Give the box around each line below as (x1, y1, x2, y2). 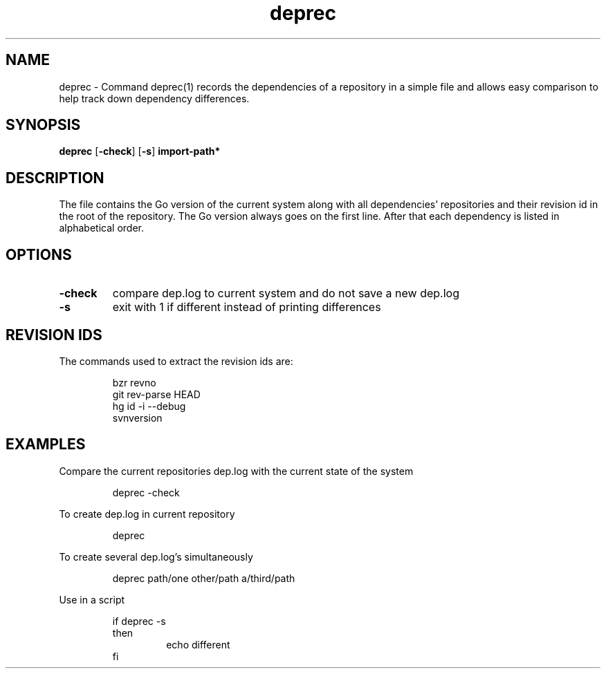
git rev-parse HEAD (112, 388, 201, 400)
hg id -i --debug (112, 400, 186, 412)
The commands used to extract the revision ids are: (59, 355, 293, 367)
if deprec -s (112, 615, 166, 627)
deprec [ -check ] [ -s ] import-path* (59, 145, 221, 158)
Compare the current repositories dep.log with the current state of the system (59, 465, 414, 477)
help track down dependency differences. (59, 92, 250, 104)
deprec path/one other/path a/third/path (112, 572, 295, 584)
